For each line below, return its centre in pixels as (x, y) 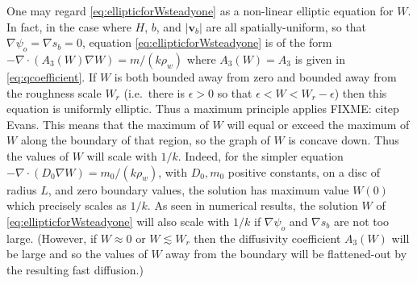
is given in (320, 58)
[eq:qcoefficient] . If (52, 76)
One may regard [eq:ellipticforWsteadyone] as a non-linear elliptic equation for (200, 10)
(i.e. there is (154, 92)
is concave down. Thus (344, 140)
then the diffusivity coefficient (267, 238)
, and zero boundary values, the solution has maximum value (198, 189)
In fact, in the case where (69, 26)
